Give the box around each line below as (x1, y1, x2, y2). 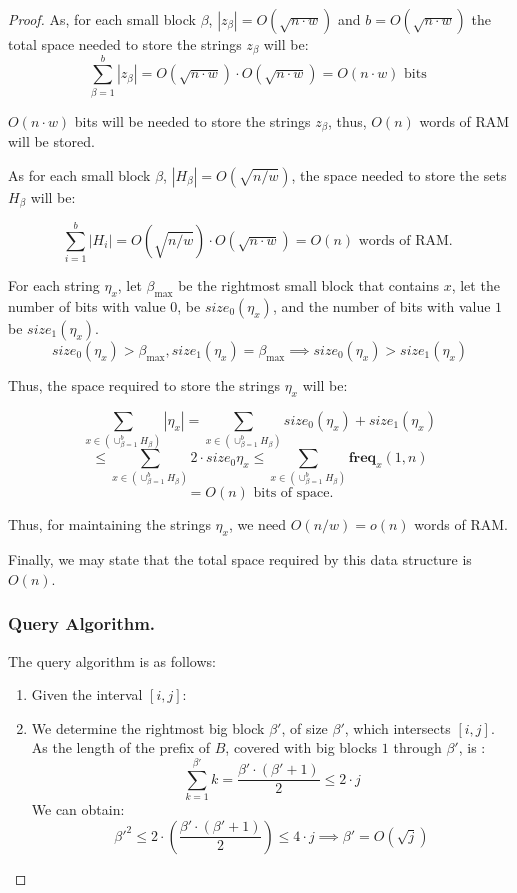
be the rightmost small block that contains (178, 275, 439, 296)
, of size (281, 717, 328, 738)
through (393, 737, 442, 758)
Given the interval (31, 684, 143, 705)
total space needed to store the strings (8, 34, 242, 54)
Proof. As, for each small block (8, 9, 196, 29)
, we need (228, 514, 287, 535)
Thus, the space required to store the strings (8, 375, 280, 395)
